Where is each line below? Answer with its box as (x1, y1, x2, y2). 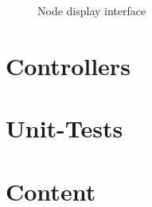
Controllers (6, 49, 131, 82)
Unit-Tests (6, 112, 123, 145)
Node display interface (37, 2, 146, 18)
